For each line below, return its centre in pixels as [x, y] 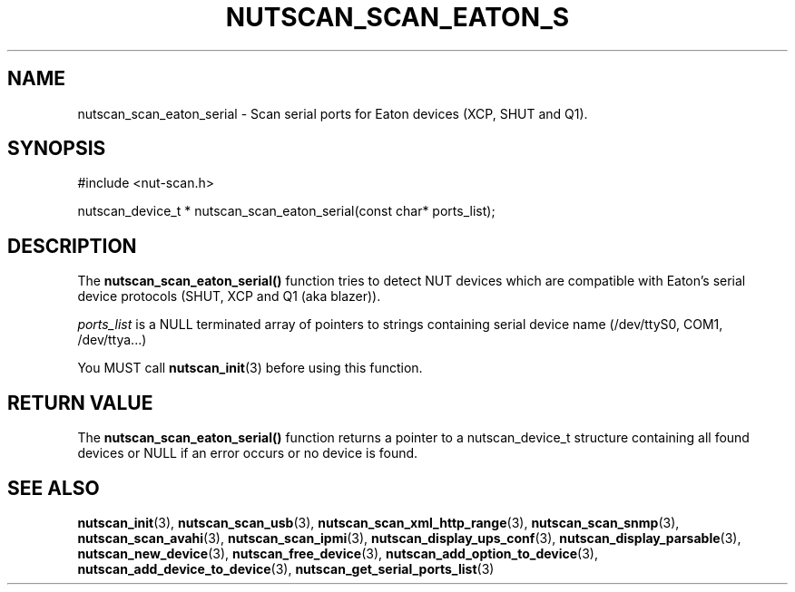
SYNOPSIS [57, 149]
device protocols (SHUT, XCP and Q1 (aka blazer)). [229, 296]
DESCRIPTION [72, 246]
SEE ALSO [54, 488]
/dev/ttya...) [112, 340]
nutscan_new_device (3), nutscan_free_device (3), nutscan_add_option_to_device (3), [338, 553]
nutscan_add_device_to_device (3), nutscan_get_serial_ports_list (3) [286, 568]
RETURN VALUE [80, 403]
